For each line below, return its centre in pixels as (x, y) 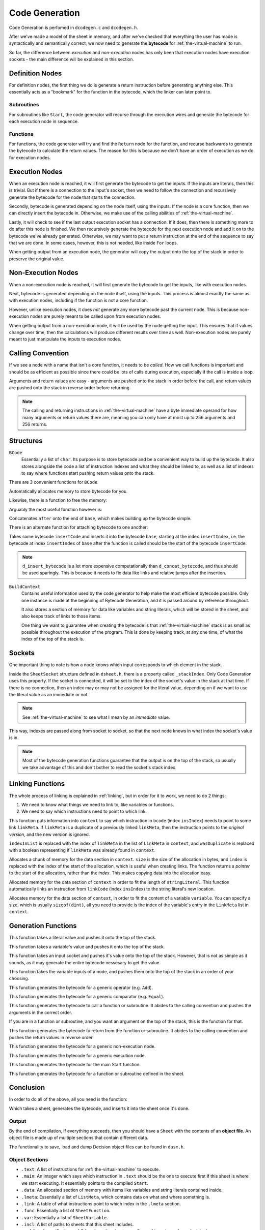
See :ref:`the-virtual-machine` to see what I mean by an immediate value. (96, 717)
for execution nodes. (30, 157)
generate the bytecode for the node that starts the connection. (72, 197)
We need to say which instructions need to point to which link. (84, 811)
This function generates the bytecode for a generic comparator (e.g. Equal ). (87, 997)
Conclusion (27, 1088)
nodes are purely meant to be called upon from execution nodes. (96, 316)
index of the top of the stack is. (53, 639)
